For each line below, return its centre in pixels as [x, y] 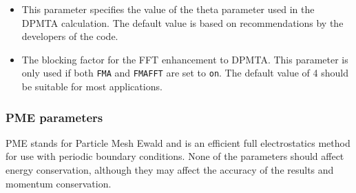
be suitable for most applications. [92, 87]
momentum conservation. [59, 183]
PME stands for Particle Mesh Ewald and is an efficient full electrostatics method [178, 142]
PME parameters [54, 117]
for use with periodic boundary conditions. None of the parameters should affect [175, 156]
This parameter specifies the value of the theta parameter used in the [168, 9]
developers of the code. [70, 36]
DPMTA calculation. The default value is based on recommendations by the [182, 22]
